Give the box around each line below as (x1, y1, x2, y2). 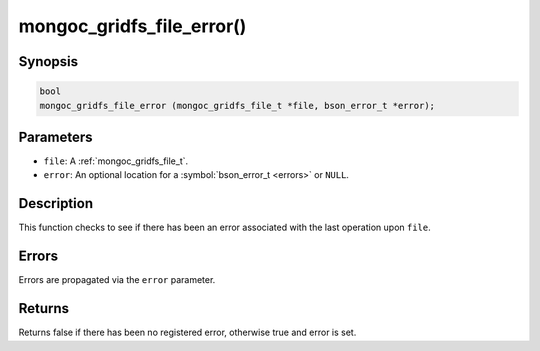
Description (18, 195, 94, 212)
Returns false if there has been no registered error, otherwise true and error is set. (18, 326, 357, 339)
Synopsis (18, 53, 79, 70)
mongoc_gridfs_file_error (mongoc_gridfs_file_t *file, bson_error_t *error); (39, 100, 435, 111)
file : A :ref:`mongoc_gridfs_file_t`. (43, 155, 189, 167)
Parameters (18, 128, 93, 145)
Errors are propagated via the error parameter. (18, 274, 216, 286)
